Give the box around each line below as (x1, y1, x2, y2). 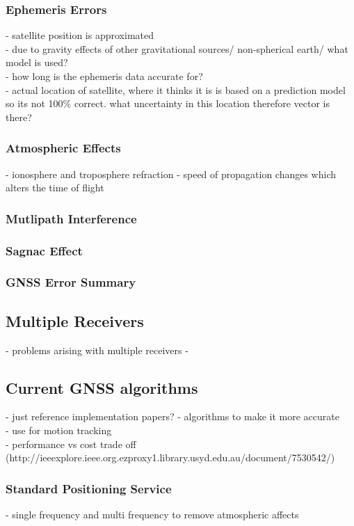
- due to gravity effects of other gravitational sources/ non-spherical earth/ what (6, 41, 348, 56)
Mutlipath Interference (6, 209, 137, 227)
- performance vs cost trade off (6, 436, 136, 451)
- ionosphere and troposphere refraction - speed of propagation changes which (6, 166, 337, 181)
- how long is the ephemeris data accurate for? (6, 69, 203, 83)
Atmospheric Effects (6, 139, 121, 157)
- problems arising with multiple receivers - (6, 342, 188, 357)
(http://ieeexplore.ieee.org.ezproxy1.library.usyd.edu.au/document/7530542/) (6, 450, 335, 465)
